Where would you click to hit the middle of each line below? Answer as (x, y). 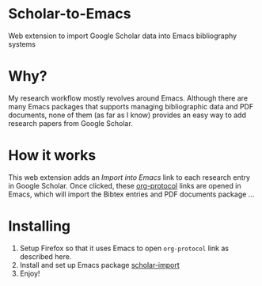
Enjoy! (30, 273)
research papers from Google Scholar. (70, 123)
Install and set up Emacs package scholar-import (99, 265)
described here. (46, 256)
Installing (40, 226)
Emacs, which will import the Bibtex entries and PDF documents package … (131, 194)
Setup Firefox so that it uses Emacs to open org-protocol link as (124, 248)
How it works (52, 156)
